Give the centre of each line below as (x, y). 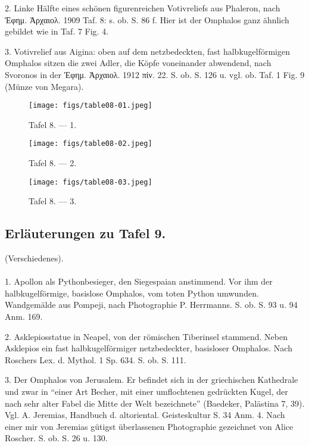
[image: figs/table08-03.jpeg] (90, 182)
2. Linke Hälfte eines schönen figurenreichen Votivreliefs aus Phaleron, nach (143, 8)
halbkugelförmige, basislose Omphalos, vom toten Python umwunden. (132, 293)
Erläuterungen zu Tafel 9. (85, 233)
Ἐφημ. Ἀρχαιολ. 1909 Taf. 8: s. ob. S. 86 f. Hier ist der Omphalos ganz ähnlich (147, 19)
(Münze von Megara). (44, 86)
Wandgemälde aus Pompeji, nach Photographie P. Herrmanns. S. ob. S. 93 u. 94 (151, 305)
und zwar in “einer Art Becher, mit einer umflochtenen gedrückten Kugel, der (146, 392)
